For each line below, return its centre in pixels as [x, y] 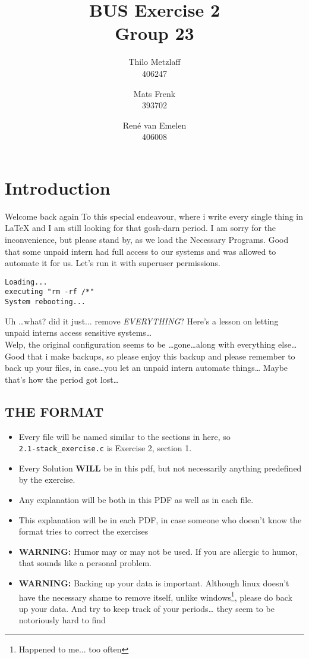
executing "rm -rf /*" [50, 292]
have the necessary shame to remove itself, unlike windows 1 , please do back [155, 596]
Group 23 [154, 33]
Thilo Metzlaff [154, 62]
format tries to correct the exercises [83, 531]
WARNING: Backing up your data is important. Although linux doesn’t [154, 583]
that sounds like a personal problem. [85, 563]
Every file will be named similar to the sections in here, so [124, 436]
